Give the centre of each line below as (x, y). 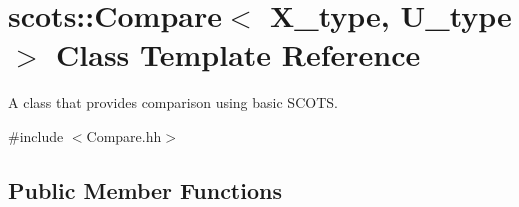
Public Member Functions (145, 189)
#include (36, 135)
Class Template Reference (238, 54)
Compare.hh (124, 135)
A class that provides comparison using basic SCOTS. (173, 102)
